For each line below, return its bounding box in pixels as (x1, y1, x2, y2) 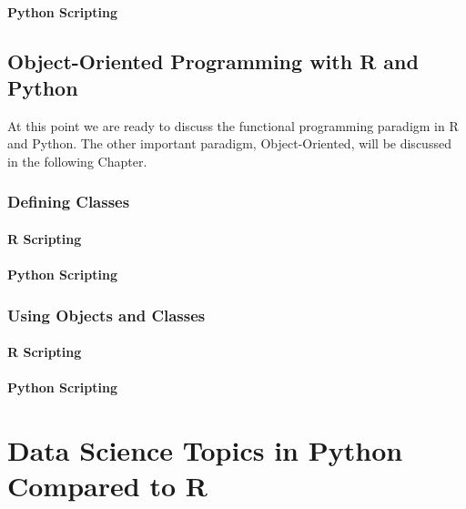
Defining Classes (7, 190, 130, 213)
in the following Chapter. (7, 151, 147, 170)
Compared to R (7, 467, 208, 504)
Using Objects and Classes (7, 303, 206, 326)
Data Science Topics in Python (7, 432, 403, 469)
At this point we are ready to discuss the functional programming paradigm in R (7, 116, 459, 135)
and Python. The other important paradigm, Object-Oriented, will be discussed (7, 134, 451, 153)
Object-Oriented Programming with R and (7, 46, 419, 75)
